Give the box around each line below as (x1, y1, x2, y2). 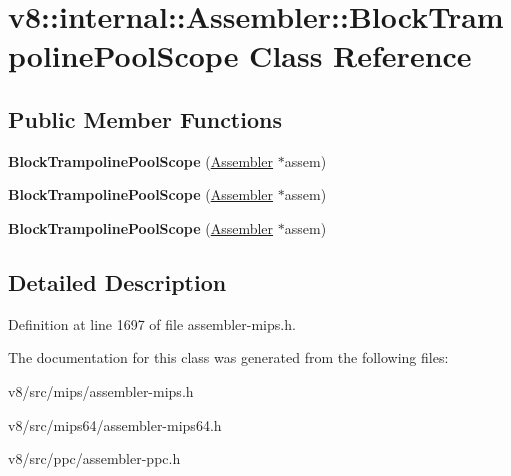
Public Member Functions (8, 103, 282, 134)
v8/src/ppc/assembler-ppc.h (8, 448, 181, 469)
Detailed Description (8, 266, 227, 297)
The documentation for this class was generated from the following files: (8, 347, 449, 368)
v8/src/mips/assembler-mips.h (8, 380, 194, 401)
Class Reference (249, 35, 472, 76)
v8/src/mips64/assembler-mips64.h (8, 414, 222, 435)
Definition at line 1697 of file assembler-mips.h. (8, 313, 296, 334)
